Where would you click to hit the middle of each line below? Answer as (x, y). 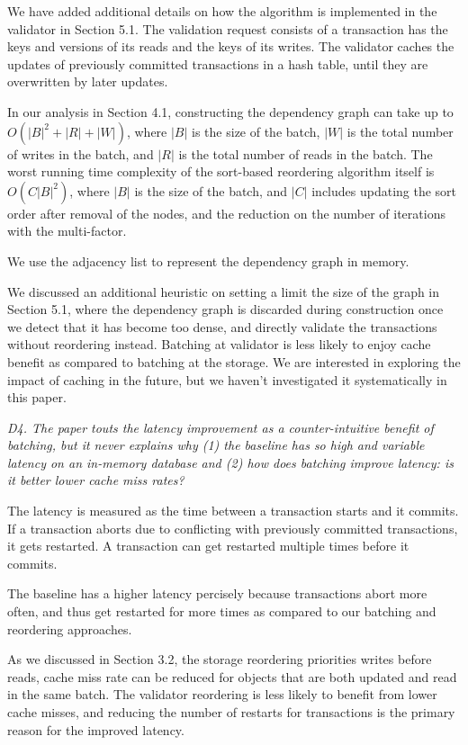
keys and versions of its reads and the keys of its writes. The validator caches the (231, 46)
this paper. (37, 397)
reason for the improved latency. (96, 729)
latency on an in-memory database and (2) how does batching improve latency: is (230, 462)
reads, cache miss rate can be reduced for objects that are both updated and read (232, 676)
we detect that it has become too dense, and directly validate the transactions (222, 326)
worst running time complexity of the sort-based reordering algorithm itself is (221, 171)
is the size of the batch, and (211, 190)
